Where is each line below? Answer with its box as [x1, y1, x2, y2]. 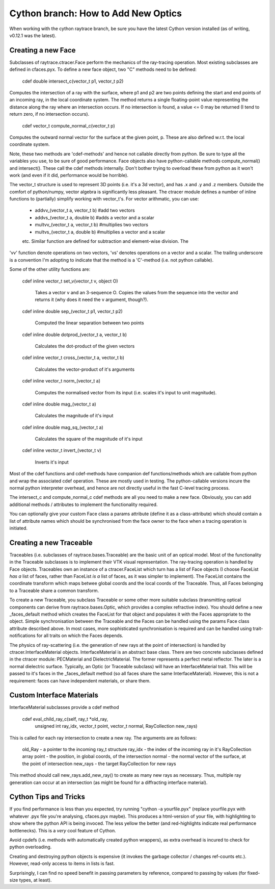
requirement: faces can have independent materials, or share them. [9, 677, 151, 683]
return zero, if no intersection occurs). [9, 111, 90, 117]
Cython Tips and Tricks [9, 793, 86, 801]
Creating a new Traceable [9, 538, 93, 547]
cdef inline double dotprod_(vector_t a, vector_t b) [22, 332, 127, 338]
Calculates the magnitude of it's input [35, 413, 114, 419]
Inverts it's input [35, 459, 69, 465]
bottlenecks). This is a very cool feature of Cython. [9, 827, 117, 833]
